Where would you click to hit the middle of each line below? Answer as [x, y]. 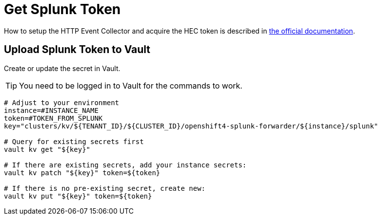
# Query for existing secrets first [74, 141]
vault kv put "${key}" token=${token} [78, 196]
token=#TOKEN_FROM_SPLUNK [53, 118]
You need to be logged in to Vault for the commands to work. [131, 85]
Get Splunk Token [62, 9]
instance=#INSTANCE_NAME [51, 110]
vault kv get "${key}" [47, 149]
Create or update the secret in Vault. [62, 68]
